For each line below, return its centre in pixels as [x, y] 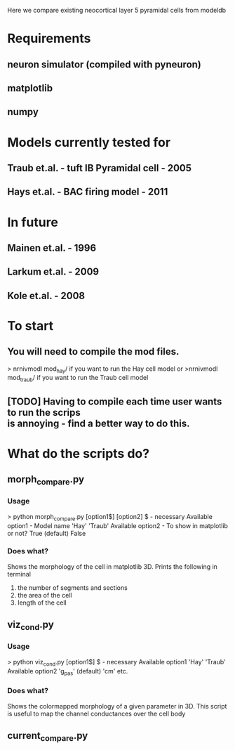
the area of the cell [45, 595]
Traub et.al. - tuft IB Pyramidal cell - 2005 [99, 168]
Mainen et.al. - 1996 [52, 248]
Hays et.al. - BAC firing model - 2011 [88, 192]
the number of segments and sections [72, 587]
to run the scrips [44, 413]
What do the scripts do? [78, 453]
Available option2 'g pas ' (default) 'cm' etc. [68, 672]
